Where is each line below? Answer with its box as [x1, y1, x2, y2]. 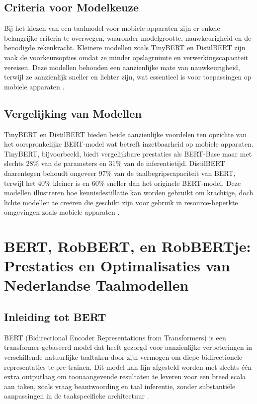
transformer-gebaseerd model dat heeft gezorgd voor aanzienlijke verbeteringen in [4, 342, 253, 352]
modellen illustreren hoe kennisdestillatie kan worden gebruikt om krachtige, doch [4, 187, 254, 198]
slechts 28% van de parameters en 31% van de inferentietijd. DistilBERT [4, 158, 225, 168]
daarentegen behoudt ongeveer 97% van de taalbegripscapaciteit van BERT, [4, 167, 236, 178]
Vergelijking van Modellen [4, 105, 142, 121]
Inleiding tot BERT [4, 309, 106, 324]
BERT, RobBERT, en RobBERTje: [4, 236, 251, 256]
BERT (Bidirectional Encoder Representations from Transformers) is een [4, 332, 226, 342]
